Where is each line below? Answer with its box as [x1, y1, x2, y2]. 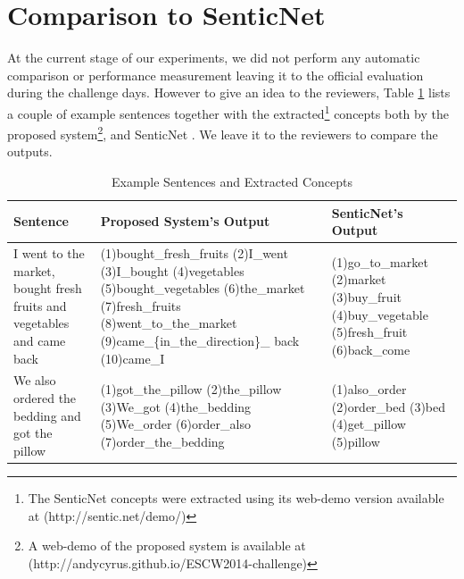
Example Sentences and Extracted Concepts [111, 172, 353, 190]
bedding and [13, 406, 81, 424]
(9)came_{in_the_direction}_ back [100, 331, 300, 349]
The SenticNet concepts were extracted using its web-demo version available [28, 488, 444, 507]
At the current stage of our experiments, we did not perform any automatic [7, 48, 420, 67]
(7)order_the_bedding [100, 432, 225, 451]
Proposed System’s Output [100, 212, 270, 231]
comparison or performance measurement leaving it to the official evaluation [7, 65, 424, 84]
